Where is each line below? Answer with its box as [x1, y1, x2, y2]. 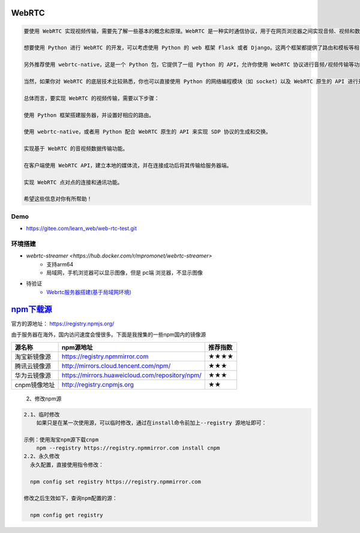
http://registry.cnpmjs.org [61, 380, 134, 388]
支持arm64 [46, 260, 74, 268]
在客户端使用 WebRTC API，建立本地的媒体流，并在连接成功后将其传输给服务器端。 [23, 162, 232, 169]
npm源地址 [61, 343, 93, 351]
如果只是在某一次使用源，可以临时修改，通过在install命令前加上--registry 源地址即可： [36, 419, 267, 426]
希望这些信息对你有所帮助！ [23, 196, 92, 202]
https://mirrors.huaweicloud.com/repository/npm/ [61, 371, 202, 379]
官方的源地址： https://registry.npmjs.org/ [11, 320, 115, 327]
